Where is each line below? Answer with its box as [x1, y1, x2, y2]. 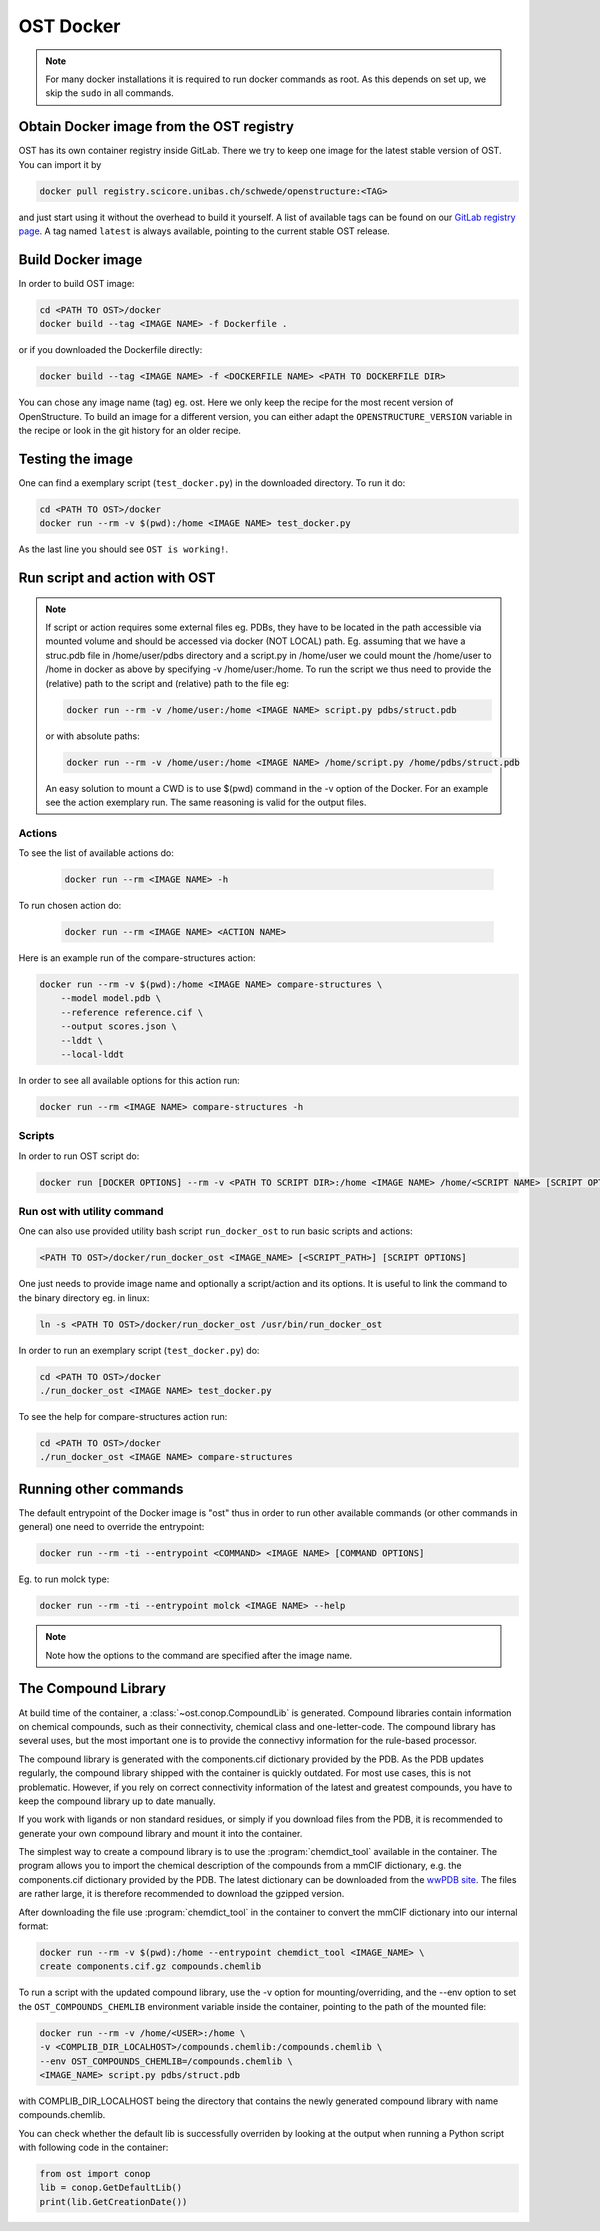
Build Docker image [18, 251, 143, 268]
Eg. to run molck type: [18, 1573, 110, 1585]
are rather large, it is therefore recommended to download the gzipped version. [18, 1888, 345, 1900]
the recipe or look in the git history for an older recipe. [18, 425, 242, 436]
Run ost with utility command [18, 1205, 164, 1219]
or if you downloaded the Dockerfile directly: [18, 344, 203, 356]
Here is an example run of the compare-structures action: [18, 952, 256, 964]
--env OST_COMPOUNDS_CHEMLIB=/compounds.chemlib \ [39, 2055, 294, 2067]
